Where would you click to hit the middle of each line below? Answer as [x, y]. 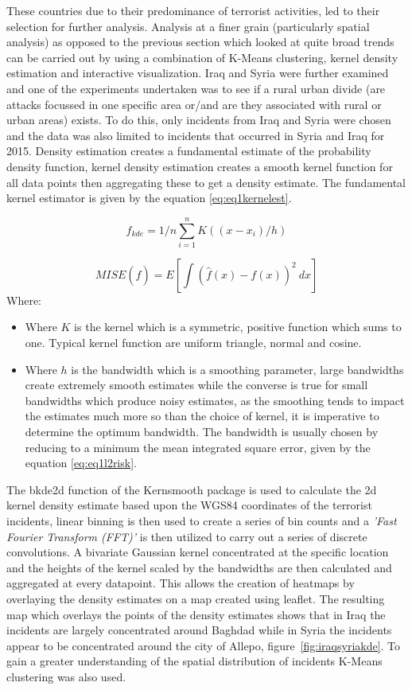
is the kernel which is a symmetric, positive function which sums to [238, 327]
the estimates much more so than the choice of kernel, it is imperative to [202, 416]
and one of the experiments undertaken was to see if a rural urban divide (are [196, 88]
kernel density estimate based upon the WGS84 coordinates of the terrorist [189, 505]
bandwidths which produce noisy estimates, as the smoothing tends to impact [215, 400]
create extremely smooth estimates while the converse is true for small [196, 385]
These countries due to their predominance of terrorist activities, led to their [193, 10]
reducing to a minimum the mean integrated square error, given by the [198, 447]
